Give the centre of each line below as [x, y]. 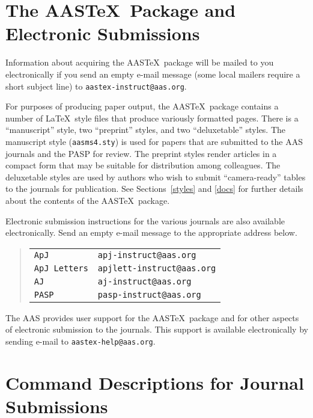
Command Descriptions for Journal [155, 382]
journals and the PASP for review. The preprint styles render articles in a [141, 153]
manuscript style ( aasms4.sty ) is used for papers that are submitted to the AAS [154, 141]
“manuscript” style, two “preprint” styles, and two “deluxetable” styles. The [146, 130]
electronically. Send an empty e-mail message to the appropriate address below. [151, 232]
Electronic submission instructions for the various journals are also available [145, 220]
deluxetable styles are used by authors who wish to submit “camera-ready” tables [156, 177]
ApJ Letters [61, 268]
